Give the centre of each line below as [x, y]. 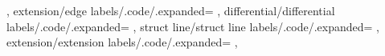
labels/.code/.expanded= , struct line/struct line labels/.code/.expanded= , [193, 26]
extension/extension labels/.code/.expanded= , [122, 42]
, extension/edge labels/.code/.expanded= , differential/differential [171, 10]
